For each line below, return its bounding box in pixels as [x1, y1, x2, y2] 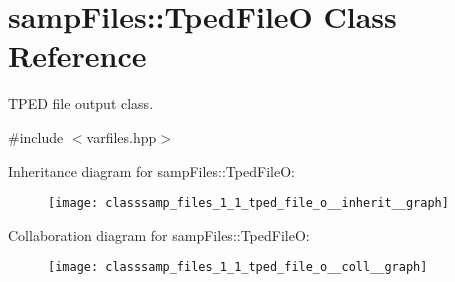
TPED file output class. [8, 93, 154, 114]
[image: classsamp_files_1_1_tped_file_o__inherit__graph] [48, 196, 449, 211]
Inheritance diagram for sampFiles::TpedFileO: [8, 160, 295, 181]
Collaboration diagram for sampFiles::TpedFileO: [8, 224, 310, 245]
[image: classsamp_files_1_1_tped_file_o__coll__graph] [48, 260, 428, 275]
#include [8, 126, 64, 147]
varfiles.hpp [86, 126, 157, 147]
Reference [8, 35, 147, 76]
